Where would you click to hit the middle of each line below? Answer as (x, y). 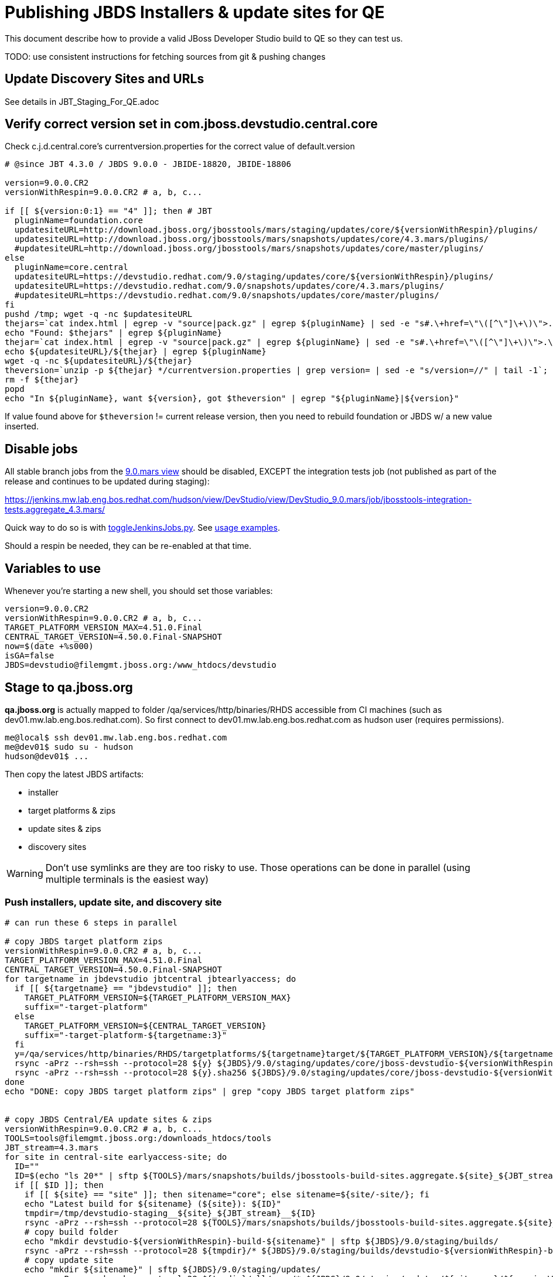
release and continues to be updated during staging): (107, 482)
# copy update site (69, 1260)
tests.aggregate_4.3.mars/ (55, 510)
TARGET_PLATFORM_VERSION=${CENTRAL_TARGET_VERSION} (145, 1025)
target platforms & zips (72, 810)
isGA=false (30, 656)
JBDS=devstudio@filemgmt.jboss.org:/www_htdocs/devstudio (141, 665)
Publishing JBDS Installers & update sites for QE (195, 12)
